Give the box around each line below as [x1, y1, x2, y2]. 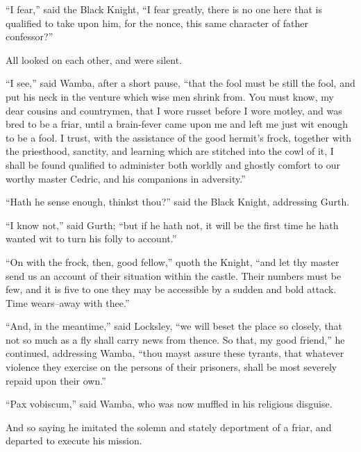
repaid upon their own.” [6, 373, 106, 387]
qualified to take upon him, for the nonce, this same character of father [6, 15, 308, 30]
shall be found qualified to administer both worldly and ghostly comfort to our [6, 157, 340, 171]
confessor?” [6, 29, 53, 44]
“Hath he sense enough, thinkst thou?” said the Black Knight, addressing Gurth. [6, 194, 350, 209]
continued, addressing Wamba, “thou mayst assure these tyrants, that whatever [6, 346, 344, 360]
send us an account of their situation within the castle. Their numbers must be [6, 268, 342, 283]
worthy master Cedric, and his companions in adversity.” [6, 171, 246, 185]
